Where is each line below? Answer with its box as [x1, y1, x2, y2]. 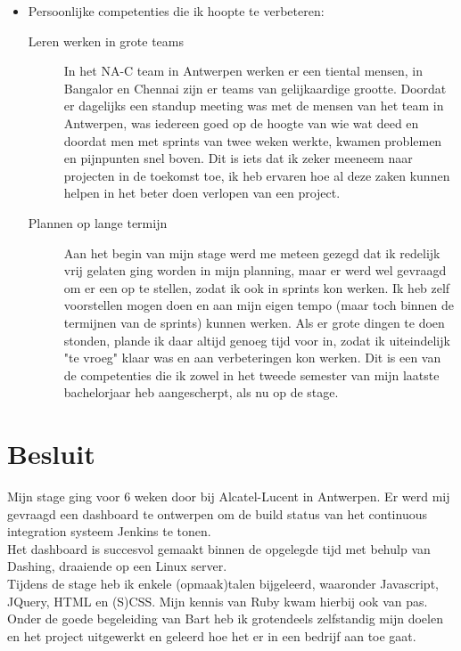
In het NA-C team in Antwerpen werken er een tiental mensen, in [63, 61, 424, 80]
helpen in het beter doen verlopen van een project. [63, 183, 341, 202]
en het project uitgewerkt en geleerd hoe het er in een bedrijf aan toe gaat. [7, 626, 416, 645]
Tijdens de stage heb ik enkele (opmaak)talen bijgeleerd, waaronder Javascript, [7, 574, 439, 592]
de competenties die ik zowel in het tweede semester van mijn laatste [63, 365, 440, 384]
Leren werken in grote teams [28, 31, 184, 50]
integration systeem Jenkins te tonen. [7, 522, 211, 541]
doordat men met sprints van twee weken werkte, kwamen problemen [63, 131, 442, 150]
